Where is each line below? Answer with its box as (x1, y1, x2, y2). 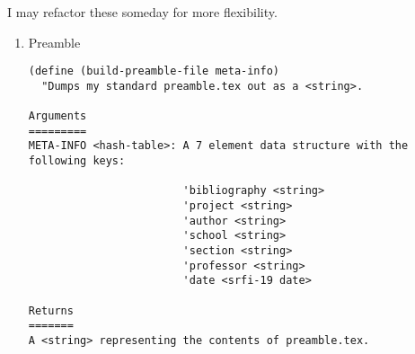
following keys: (28, 155, 126, 168)
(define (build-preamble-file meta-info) (28, 65, 279, 78)
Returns (28, 304, 74, 317)
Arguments (28, 110, 87, 123)
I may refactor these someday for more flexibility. (7, 3, 278, 21)
